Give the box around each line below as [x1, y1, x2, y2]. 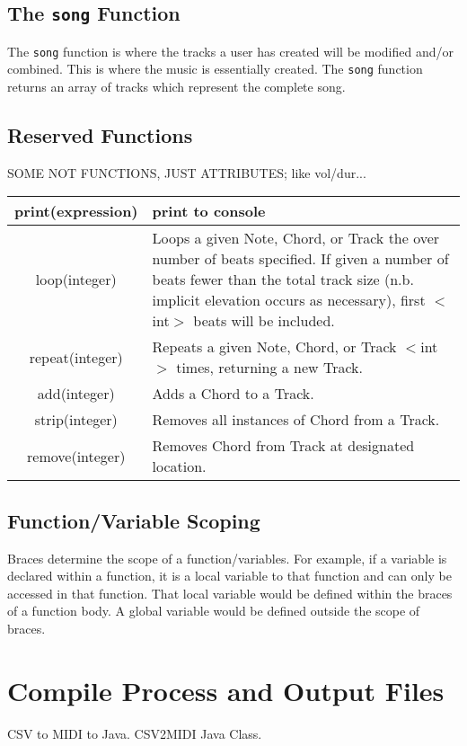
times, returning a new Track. [176, 357, 363, 378]
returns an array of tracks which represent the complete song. [7, 77, 346, 96]
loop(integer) [35, 269, 117, 290]
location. [152, 456, 207, 477]
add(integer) [37, 383, 115, 404]
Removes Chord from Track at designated [152, 435, 415, 457]
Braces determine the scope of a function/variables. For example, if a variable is [7, 548, 447, 567]
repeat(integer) [29, 346, 123, 368]
